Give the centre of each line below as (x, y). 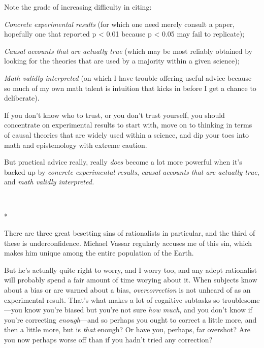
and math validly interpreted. (49, 182)
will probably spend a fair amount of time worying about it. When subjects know (131, 280)
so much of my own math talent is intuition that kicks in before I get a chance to (130, 88)
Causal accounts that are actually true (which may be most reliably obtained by (128, 51)
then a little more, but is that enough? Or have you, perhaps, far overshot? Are (127, 329)
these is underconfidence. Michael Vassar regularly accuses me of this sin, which (128, 243)
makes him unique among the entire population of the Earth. (99, 253)
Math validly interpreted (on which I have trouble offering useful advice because (128, 77)
